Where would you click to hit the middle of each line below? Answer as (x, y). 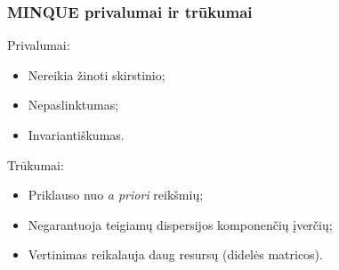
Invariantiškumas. (76, 135)
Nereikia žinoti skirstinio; (97, 74)
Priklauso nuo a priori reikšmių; (116, 195)
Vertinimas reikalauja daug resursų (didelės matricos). (175, 254)
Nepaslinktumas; (73, 105)
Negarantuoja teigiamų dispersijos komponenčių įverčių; (180, 224)
